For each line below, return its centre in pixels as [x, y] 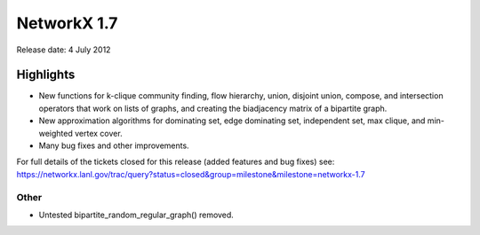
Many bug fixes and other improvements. [114, 145]
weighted [56, 133]
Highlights [46, 75]
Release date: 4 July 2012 [64, 50]
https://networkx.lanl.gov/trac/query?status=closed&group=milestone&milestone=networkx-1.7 [191, 174]
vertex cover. [99, 133]
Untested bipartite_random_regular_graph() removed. [136, 215]
